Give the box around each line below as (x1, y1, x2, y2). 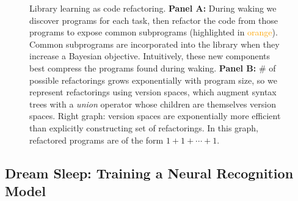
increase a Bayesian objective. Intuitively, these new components (29, 49, 271, 62)
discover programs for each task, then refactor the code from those (29, 13, 278, 26)
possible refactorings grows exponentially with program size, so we (29, 73, 277, 86)
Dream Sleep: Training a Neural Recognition (5, 163, 294, 182)
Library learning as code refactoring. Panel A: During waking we (29, 2, 277, 14)
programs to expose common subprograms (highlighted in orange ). (29, 26, 278, 38)
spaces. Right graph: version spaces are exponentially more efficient (29, 109, 281, 122)
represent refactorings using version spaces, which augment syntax (29, 86, 277, 98)
